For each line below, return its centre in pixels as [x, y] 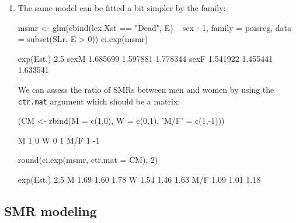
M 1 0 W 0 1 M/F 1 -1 [59, 140]
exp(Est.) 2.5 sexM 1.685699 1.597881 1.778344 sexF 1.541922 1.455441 [145, 58]
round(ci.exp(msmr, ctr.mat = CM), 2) [88, 160]
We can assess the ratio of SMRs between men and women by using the [146, 89]
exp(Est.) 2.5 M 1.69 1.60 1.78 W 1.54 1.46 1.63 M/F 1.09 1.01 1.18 [139, 179]
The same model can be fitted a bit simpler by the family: [122, 8]
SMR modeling [51, 210]
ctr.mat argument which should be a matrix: [99, 101]
